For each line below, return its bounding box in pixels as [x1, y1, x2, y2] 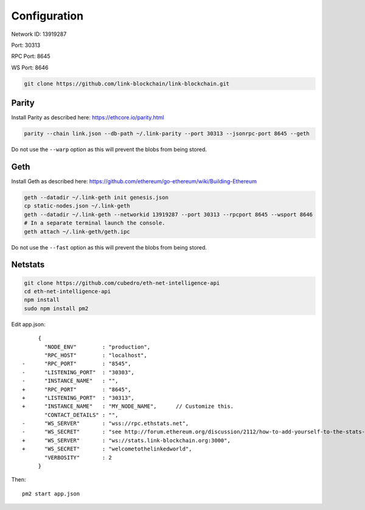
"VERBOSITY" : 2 [44, 454, 113, 461]
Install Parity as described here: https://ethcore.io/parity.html [11, 114, 164, 121]
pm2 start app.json [22, 490, 80, 497]
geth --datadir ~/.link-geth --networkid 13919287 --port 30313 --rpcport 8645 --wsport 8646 [24, 211, 313, 218]
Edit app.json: [11, 320, 46, 328]
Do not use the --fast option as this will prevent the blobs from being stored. [11, 243, 207, 251]
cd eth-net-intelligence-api [24, 288, 111, 295]
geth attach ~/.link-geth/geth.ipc [24, 228, 130, 235]
